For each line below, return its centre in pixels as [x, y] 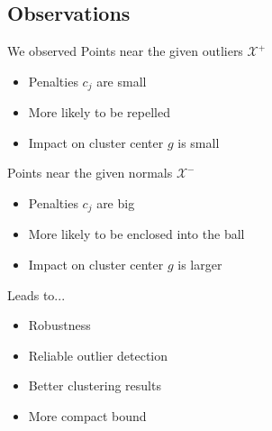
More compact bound [87, 416]
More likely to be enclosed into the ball [136, 234]
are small [122, 81]
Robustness [59, 325]
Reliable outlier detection [98, 355]
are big [116, 203]
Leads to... [36, 294]
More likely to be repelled [99, 112]
